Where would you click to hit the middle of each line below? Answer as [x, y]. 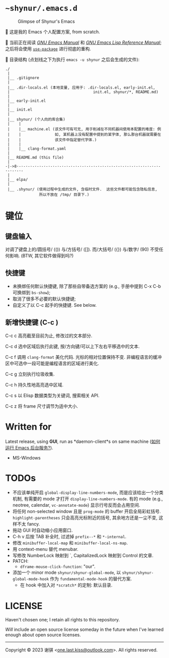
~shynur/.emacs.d [41, 8]
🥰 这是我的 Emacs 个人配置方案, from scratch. [53, 32]
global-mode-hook [31, 579]
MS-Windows [27, 457]
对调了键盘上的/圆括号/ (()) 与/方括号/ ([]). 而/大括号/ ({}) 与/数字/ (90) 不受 [82, 249]
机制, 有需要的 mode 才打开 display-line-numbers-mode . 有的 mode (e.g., [88, 499]
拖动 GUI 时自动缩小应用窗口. [43, 531]
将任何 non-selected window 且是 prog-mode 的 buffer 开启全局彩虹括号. [87, 511]
